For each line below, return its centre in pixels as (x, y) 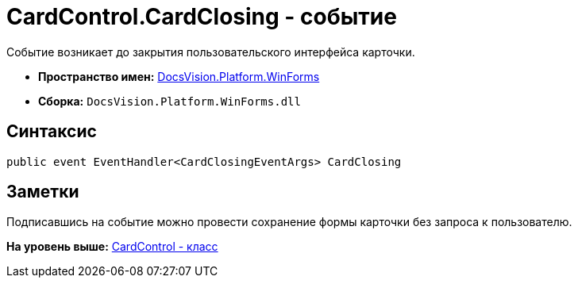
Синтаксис (52, 132)
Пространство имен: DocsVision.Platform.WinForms (179, 76)
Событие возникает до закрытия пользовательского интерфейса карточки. (211, 52)
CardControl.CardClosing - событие (202, 17)
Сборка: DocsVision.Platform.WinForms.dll (170, 101)
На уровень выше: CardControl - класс (112, 247)
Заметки (43, 192)
